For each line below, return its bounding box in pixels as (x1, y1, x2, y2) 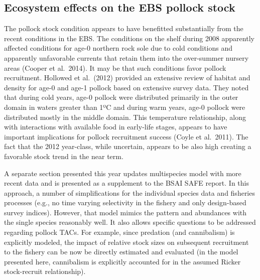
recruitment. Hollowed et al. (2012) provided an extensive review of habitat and (4, 72, 250, 83)
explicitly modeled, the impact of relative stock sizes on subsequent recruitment (4, 236, 249, 247)
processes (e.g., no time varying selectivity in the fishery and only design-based (4, 197, 246, 208)
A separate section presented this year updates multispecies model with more (4, 168, 241, 178)
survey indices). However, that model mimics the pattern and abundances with (4, 207, 247, 217)
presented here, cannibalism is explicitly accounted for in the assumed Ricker (4, 256, 241, 266)
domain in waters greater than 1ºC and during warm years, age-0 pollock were (4, 101, 245, 112)
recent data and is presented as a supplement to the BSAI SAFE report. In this (4, 178, 249, 188)
